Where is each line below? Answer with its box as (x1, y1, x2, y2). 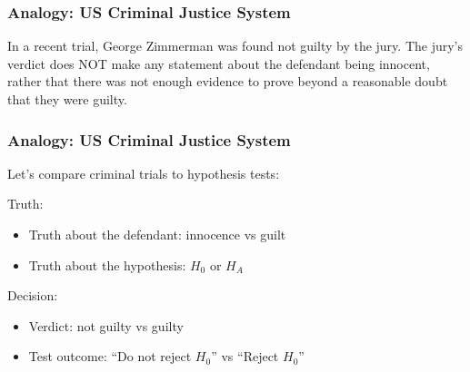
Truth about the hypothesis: (28, 255, 186, 274)
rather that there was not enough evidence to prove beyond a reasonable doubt (7, 72, 448, 91)
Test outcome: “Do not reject (28, 347, 192, 366)
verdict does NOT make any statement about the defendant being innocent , (7, 54, 430, 73)
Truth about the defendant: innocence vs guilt (28, 225, 286, 243)
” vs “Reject (211, 347, 279, 366)
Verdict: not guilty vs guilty (28, 316, 184, 335)
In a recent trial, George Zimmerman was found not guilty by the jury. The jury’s (7, 36, 464, 55)
